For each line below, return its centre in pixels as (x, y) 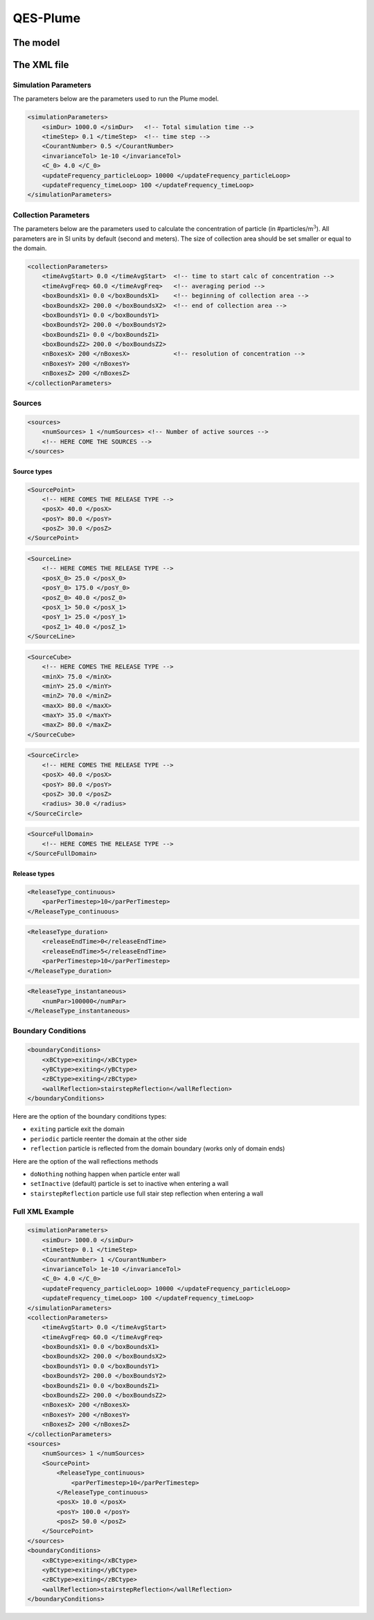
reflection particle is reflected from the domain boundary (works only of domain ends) (158, 1148)
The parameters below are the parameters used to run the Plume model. (116, 99)
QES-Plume (47, 18)
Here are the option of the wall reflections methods (86, 1161)
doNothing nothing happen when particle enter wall (105, 1174)
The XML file (41, 65)
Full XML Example (43, 1212)
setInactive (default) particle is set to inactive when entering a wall (129, 1184)
